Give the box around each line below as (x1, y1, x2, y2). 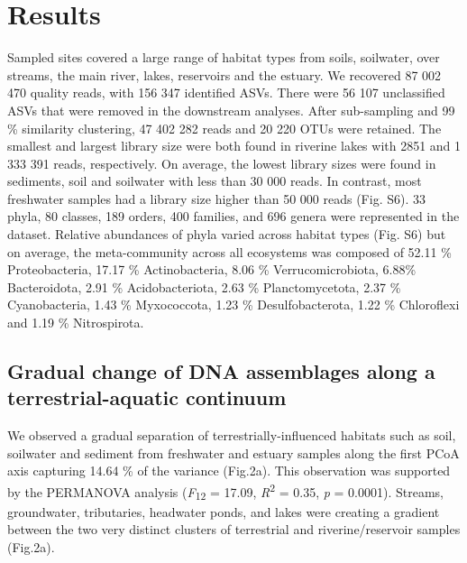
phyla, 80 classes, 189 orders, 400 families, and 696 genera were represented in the (7, 207, 460, 226)
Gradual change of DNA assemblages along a (7, 357, 435, 385)
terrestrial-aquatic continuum (7, 383, 287, 411)
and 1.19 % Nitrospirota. (7, 313, 144, 332)
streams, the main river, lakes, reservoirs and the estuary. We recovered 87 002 (7, 65, 442, 84)
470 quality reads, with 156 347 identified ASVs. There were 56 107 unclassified (7, 83, 445, 102)
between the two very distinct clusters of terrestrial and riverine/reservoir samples (7, 520, 461, 539)
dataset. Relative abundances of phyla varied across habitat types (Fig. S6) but (7, 225, 446, 244)
